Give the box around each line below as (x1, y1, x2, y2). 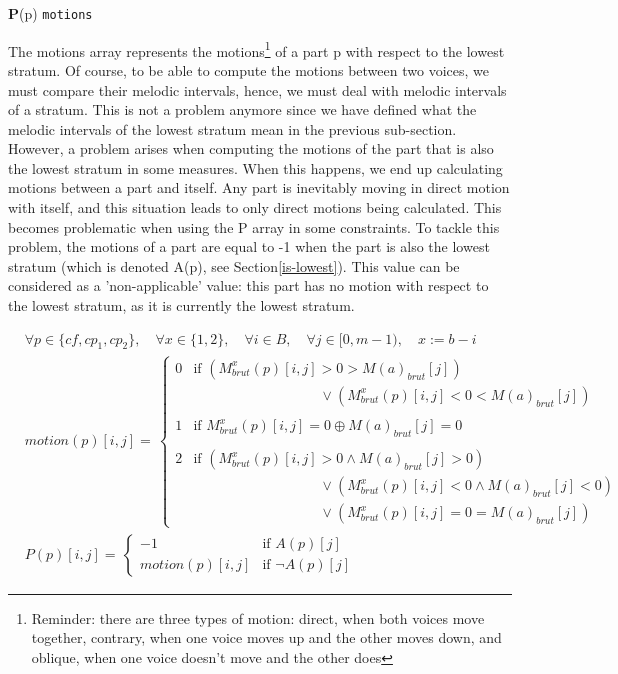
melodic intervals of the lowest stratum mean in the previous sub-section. (8, 118, 457, 139)
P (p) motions (8, 3, 93, 23)
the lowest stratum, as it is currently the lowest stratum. (8, 295, 355, 316)
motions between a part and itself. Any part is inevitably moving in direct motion (8, 177, 510, 198)
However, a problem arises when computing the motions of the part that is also (8, 138, 494, 159)
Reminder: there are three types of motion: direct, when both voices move (31, 607, 485, 628)
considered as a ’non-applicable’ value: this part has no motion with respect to (8, 275, 489, 296)
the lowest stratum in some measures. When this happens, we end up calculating (8, 157, 503, 178)
